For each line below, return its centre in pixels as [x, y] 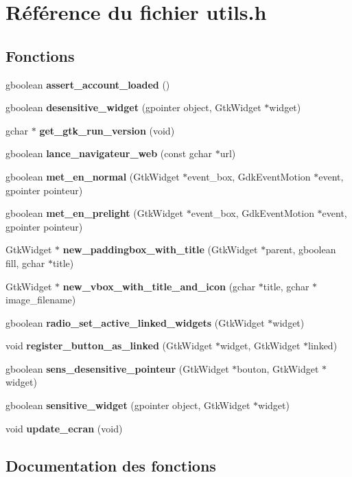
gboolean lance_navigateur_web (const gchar [109, 153]
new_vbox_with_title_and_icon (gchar [159, 286]
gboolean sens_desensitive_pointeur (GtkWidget [117, 368]
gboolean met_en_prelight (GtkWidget [95, 213]
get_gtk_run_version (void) [107, 130]
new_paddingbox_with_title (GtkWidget [160, 249]
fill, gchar [25, 263]
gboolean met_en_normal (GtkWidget [93, 176]
